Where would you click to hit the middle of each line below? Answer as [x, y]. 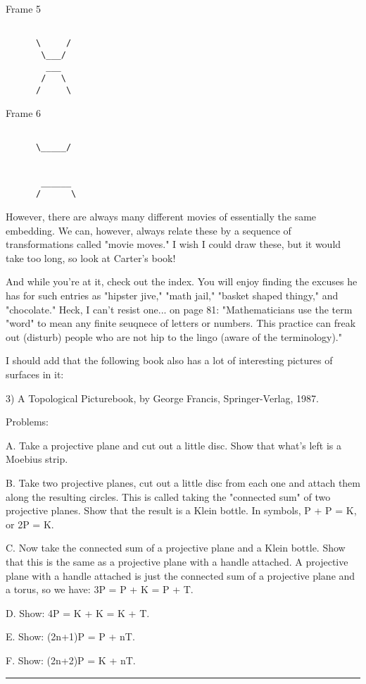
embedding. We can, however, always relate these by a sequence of [149, 230]
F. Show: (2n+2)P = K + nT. [71, 660]
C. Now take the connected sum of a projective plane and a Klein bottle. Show [176, 548]
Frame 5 [24, 8]
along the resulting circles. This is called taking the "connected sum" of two [168, 496]
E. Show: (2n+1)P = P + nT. [70, 636]
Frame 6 [24, 112]
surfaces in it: [35, 374]
